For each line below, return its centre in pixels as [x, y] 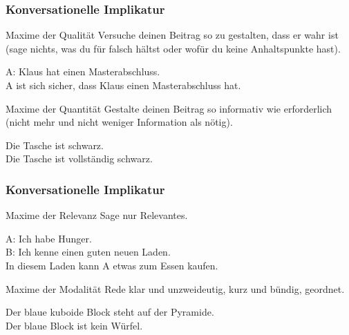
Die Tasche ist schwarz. [55, 145]
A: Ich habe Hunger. [49, 238]
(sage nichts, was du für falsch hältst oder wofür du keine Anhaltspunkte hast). [173, 48]
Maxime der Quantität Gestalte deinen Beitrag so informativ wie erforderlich [169, 108]
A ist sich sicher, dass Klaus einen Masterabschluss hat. [123, 85]
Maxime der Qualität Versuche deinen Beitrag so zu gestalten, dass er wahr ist [172, 35]
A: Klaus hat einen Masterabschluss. [83, 71]
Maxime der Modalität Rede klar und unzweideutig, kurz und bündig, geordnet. [175, 288]
